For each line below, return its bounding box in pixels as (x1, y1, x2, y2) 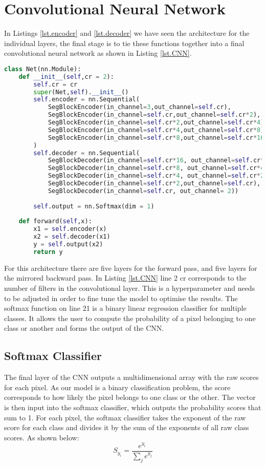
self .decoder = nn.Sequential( (33, 149, 140, 157)
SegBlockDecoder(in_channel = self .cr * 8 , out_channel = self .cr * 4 (48, 164, 264, 172)
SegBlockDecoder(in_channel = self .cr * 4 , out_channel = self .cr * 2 (48, 172, 264, 180)
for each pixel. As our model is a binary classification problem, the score (4, 381, 231, 392)
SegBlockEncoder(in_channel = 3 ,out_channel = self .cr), (48, 103, 231, 111)
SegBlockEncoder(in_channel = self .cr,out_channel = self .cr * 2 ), (48, 111, 261, 119)
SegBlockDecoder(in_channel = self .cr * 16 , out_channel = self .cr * (48, 157, 264, 164)
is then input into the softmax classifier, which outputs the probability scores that (4, 401, 261, 412)
